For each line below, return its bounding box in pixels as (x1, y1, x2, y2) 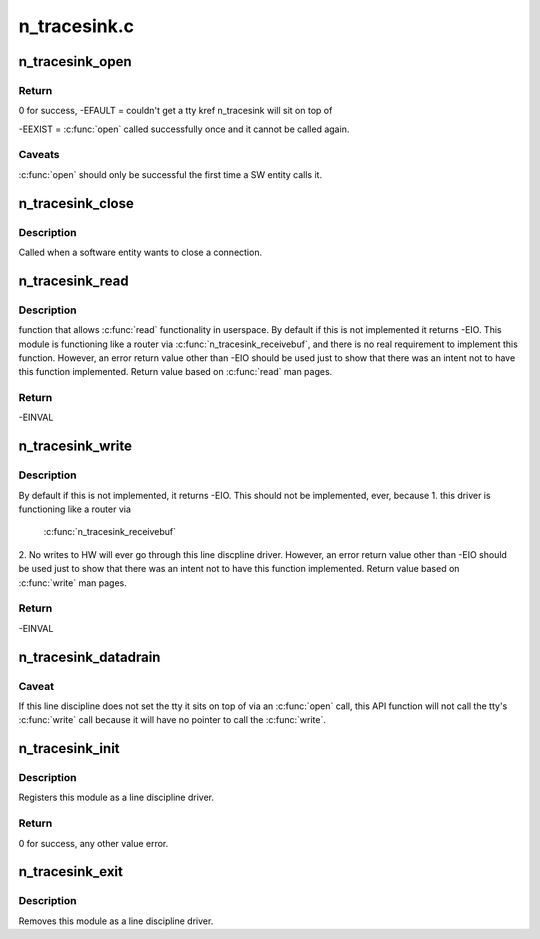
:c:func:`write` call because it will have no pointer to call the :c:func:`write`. (18, 714, 327, 726)
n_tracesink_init (18, 740, 120, 757)
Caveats (18, 148, 60, 162)
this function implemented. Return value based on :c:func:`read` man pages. (18, 366, 333, 378)
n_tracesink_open (18, 53, 132, 70)
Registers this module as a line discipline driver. (18, 791, 215, 804)
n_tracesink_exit (18, 863, 124, 880)
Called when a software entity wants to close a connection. (18, 246, 263, 258)
